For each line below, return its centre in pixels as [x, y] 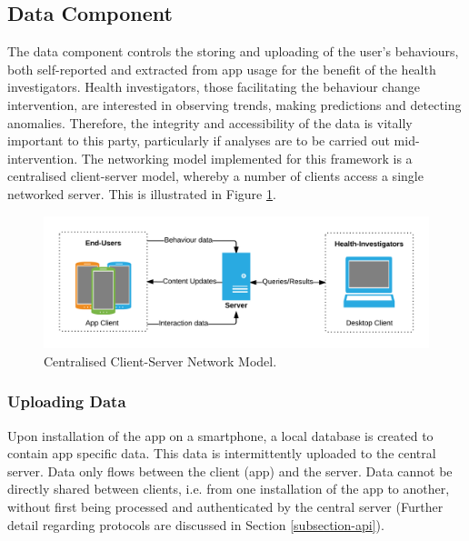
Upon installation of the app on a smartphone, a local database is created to [220, 435]
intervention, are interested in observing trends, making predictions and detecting [234, 104]
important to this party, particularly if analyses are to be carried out [199, 140]
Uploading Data [67, 401]
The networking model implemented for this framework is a [247, 158]
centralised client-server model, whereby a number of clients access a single [215, 176]
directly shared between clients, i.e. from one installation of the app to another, [229, 489]
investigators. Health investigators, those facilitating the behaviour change [214, 87]
